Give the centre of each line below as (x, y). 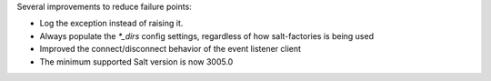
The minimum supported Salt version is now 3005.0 (136, 61)
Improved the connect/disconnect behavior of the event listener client (170, 49)
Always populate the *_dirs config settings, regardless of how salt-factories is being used (207, 35)
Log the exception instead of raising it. (111, 24)
